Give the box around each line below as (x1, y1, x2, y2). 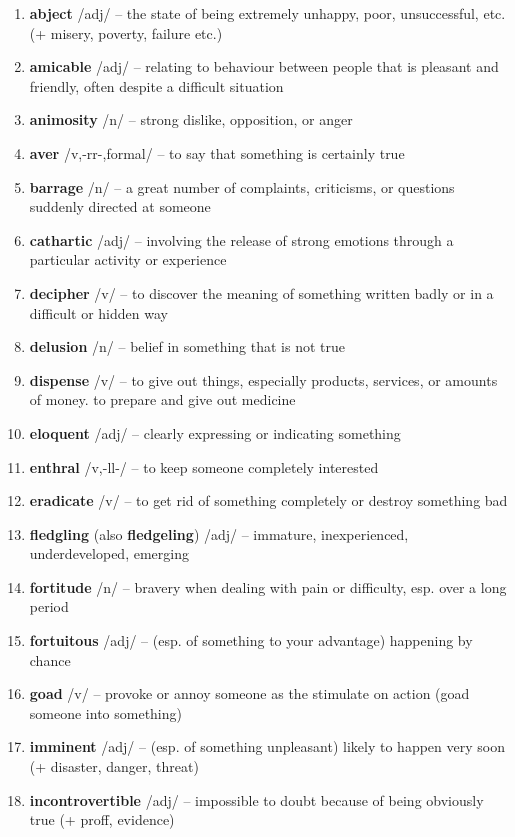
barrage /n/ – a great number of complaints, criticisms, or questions (29, 176, 455, 197)
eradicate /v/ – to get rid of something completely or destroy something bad (29, 490, 508, 511)
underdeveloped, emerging (29, 543, 189, 564)
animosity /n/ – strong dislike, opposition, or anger (29, 109, 353, 130)
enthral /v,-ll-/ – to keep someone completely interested (29, 456, 379, 477)
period (29, 596, 69, 617)
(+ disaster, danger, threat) (29, 756, 199, 777)
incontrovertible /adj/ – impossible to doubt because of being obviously (29, 789, 484, 810)
